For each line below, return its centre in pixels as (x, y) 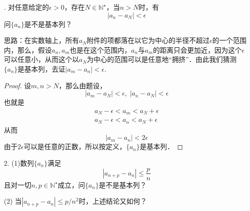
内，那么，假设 (28, 49)
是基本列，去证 (42, 68)
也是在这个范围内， (101, 49)
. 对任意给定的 (27, 7)
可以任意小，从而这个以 (41, 59)
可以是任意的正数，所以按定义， (75, 146)
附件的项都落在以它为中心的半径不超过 (148, 40)
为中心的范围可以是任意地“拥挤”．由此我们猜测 (162, 59)
